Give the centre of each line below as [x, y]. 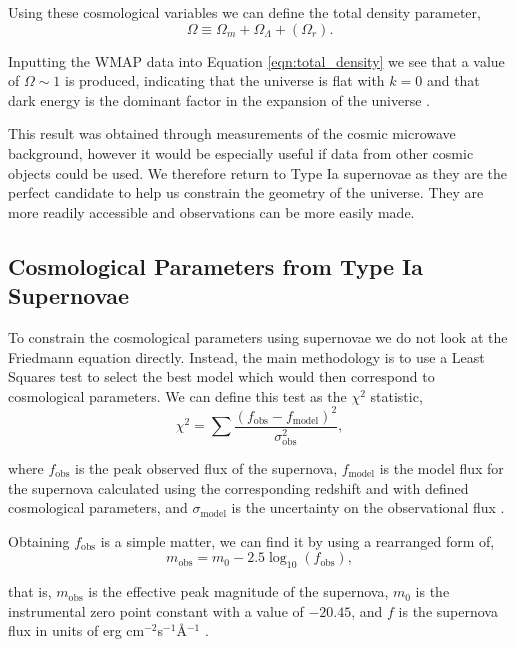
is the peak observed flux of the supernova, [206, 467]
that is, [30, 591]
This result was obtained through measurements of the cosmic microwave [232, 133]
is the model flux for [441, 467]
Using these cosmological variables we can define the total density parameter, [244, 12]
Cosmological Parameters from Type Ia [215, 265]
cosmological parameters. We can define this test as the [177, 395]
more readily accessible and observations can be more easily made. [211, 211]
